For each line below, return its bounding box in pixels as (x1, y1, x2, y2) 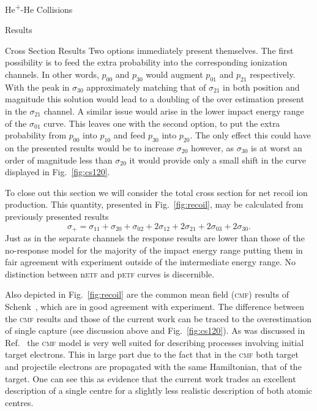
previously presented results (5, 209, 109, 222)
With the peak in (5, 80, 70, 93)
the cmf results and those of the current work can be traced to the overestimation (5, 312, 311, 325)
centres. (5, 396, 34, 409)
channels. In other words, (5, 68, 99, 81)
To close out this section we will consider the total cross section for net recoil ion (5, 186, 308, 198)
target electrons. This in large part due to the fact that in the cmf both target (5, 348, 299, 361)
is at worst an (251, 141, 302, 154)
